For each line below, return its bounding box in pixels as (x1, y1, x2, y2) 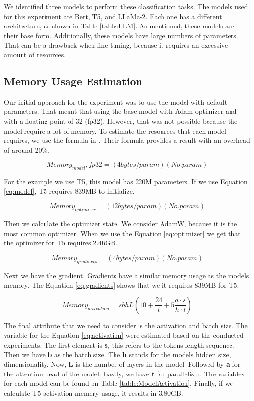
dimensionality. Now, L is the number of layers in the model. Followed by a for (4, 359, 241, 369)
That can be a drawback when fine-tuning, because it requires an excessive (4, 40, 228, 50)
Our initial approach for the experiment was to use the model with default (4, 96, 228, 107)
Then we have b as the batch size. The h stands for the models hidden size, (4, 349, 231, 359)
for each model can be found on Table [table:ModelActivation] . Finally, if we (4, 378, 233, 388)
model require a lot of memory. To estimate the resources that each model (4, 125, 226, 135)
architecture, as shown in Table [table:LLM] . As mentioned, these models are (4, 21, 235, 31)
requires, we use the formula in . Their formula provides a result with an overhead (4, 135, 250, 145)
